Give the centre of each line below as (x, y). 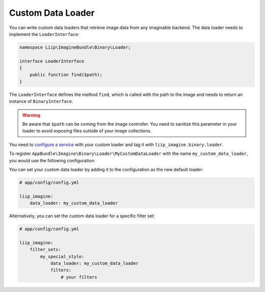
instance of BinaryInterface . (41, 101)
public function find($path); (66, 75)
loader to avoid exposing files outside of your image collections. (87, 131)
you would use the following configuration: (52, 160)
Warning (31, 115)
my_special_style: (62, 256)
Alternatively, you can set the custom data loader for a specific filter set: (82, 216)
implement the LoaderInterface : (44, 34)
